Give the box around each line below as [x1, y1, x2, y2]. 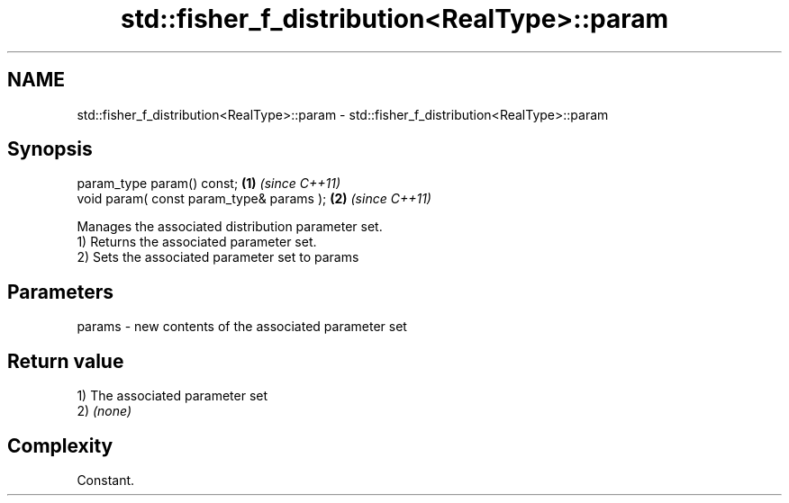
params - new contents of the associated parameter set [77, 319, 407, 335]
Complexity [7, 434, 113, 457]
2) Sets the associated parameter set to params [77, 249, 359, 265]
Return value [7, 349, 124, 373]
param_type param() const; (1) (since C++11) [77, 175, 341, 192]
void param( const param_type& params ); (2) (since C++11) [77, 191, 431, 207]
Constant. [77, 472, 135, 488]
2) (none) [77, 403, 132, 419]
